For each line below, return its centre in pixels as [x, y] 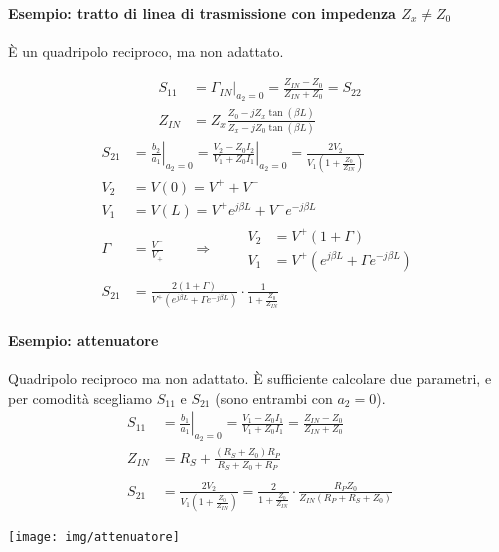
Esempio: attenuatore [83, 339]
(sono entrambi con [274, 397]
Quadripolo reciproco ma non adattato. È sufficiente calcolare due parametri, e [250, 378]
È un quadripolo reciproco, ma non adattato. [146, 50]
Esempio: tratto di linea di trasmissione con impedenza [202, 12]
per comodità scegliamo [80, 397]
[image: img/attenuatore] [94, 537]
